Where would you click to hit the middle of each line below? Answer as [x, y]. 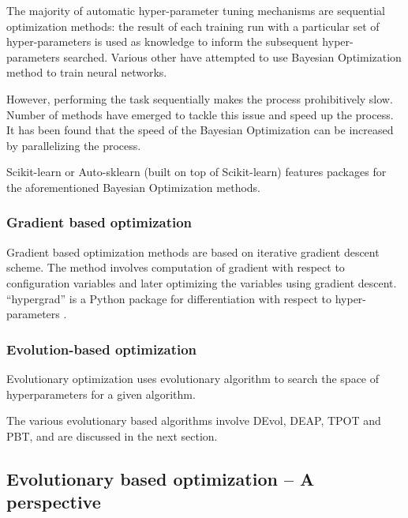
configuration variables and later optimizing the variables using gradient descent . [202, 282]
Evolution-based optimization [102, 349]
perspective [54, 502]
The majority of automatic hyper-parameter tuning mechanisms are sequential [196, 10]
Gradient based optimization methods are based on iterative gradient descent [193, 251]
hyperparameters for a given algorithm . [101, 394]
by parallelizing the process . [74, 145]
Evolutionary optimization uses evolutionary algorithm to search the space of [193, 378]
